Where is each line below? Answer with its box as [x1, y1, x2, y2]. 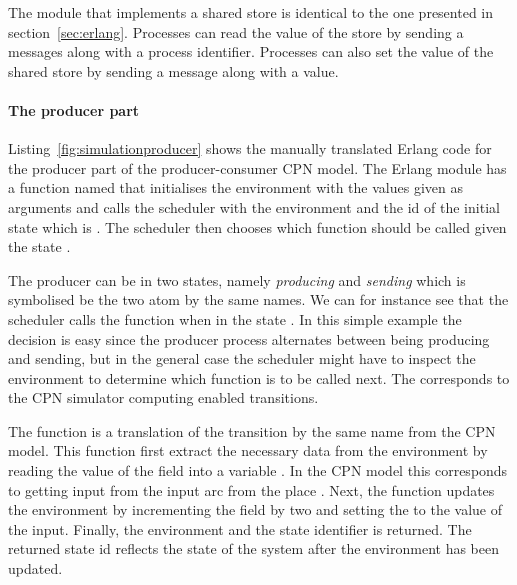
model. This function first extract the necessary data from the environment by [8, 440, 488, 461]
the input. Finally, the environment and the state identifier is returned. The [8, 518, 472, 539]
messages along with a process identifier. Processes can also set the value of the [8, 41, 494, 62]
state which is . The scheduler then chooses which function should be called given [8, 216, 507, 237]
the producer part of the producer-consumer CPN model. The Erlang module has [8, 157, 507, 178]
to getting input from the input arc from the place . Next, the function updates [8, 479, 495, 500]
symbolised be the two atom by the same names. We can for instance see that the [8, 289, 509, 310]
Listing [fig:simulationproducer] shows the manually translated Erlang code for [8, 138, 492, 159]
